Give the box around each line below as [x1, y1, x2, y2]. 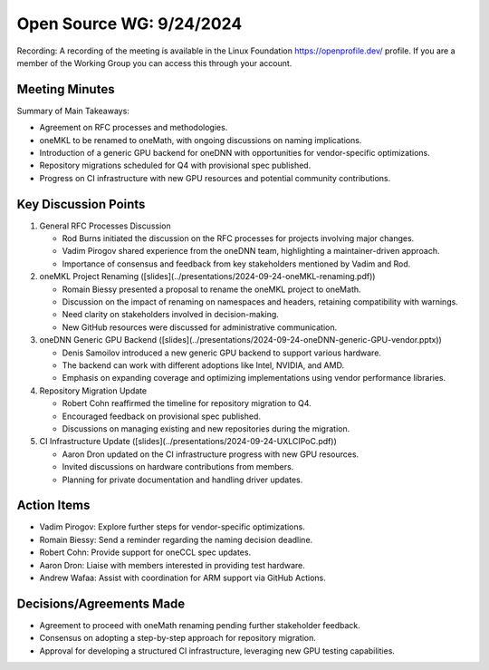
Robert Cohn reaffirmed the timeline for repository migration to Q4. [62, 398, 312, 409]
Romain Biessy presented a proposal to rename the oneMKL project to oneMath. [62, 284, 361, 295]
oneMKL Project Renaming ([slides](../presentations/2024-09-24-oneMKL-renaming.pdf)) [39, 271, 376, 282]
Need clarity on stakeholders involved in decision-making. [62, 309, 280, 320]
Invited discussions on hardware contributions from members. [62, 461, 294, 472]
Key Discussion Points [16, 196, 146, 212]
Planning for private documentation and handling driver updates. [62, 474, 303, 485]
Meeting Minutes [16, 82, 115, 97]
